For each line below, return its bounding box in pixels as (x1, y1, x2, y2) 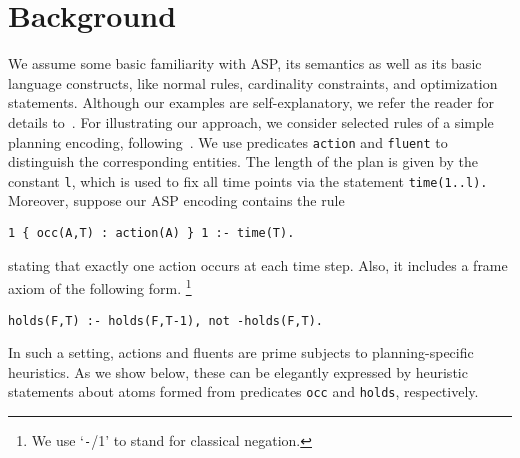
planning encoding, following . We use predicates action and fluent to (8, 131, 448, 152)
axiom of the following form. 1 (8, 275, 192, 298)
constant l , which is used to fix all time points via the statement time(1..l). (8, 170, 488, 191)
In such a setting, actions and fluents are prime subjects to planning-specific (8, 342, 474, 363)
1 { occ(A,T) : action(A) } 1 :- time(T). (8, 226, 295, 240)
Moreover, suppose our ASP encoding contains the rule (8, 190, 345, 211)
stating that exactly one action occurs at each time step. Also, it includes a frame (8, 254, 508, 275)
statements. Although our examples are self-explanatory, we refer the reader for (8, 92, 494, 113)
